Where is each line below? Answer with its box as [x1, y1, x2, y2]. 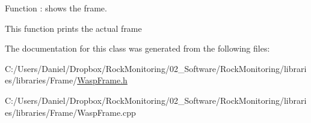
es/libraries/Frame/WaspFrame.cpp [5, 106, 136, 118]
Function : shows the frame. [5, 2, 107, 14]
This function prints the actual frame [5, 22, 142, 34]
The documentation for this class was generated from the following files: [5, 42, 270, 55]
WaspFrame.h [77, 74, 128, 86]
